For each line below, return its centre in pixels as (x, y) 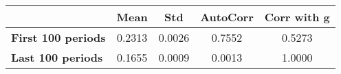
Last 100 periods (57, 57)
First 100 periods (58, 37)
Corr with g (297, 17)
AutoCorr (227, 17)
